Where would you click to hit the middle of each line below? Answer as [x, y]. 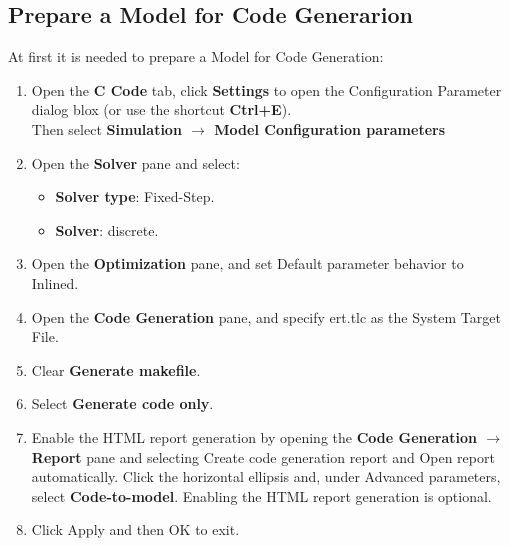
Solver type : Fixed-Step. [135, 196]
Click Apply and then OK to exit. [135, 529]
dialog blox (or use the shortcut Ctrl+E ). [161, 109]
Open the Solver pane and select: [135, 162]
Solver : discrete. [107, 229]
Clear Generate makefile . [116, 369]
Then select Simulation [106, 128]
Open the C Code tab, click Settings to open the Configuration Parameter [266, 89]
